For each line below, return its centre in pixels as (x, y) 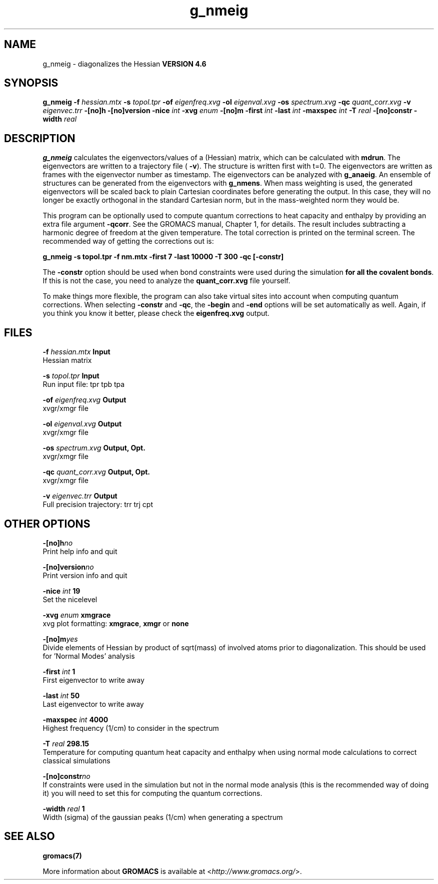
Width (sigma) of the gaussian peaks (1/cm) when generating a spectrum (163, 817)
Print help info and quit (80, 551)
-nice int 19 (61, 591)
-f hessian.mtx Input (76, 352)
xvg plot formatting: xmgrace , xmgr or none (116, 623)
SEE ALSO (29, 836)
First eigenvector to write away (93, 680)
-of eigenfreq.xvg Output (84, 400)
